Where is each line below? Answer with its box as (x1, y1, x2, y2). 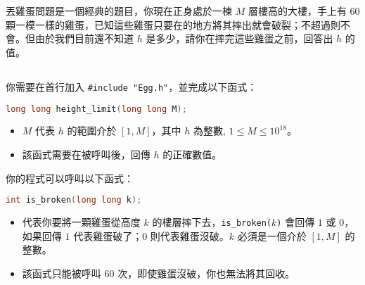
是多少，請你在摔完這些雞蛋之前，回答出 (146, 31, 333, 46)
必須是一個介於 (237, 228, 307, 243)
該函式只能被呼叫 (22, 265, 101, 280)
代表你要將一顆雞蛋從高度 (22, 215, 141, 229)
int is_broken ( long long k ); (6, 195, 142, 205)
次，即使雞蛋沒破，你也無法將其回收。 (117, 265, 295, 280)
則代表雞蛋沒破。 (150, 228, 229, 243)
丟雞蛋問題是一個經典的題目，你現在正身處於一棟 (6, 4, 232, 18)
